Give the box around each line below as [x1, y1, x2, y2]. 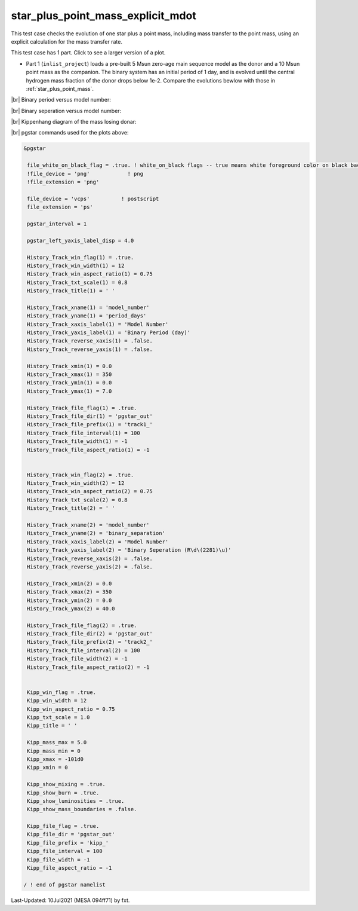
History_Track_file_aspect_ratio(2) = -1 [27, 664, 150, 671]
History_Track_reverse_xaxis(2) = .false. [27, 555, 153, 562]
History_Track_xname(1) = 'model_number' [27, 304, 150, 311]
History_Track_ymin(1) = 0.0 [27, 380, 112, 386]
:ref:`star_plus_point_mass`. [26, 85, 94, 92]
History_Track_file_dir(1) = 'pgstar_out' [27, 412, 153, 420]
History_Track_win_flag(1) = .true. [27, 254, 134, 261]
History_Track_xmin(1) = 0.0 [27, 362, 112, 369]
